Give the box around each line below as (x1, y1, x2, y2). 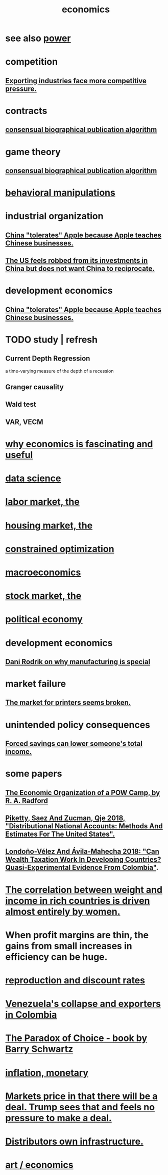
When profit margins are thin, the (5, 929, 149, 941)
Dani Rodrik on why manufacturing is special (5, 657, 151, 666)
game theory (5, 146, 61, 158)
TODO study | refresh (5, 334, 98, 345)
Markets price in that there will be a (5, 1090, 158, 1102)
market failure (5, 678, 66, 690)
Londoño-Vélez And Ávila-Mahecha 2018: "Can (5, 847, 160, 856)
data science (5, 472, 61, 484)
